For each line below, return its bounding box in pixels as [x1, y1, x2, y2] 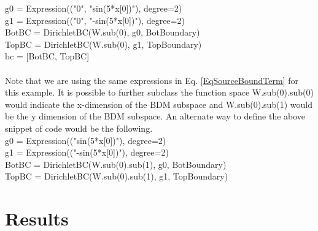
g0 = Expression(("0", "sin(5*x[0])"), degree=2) [5, 2, 182, 14]
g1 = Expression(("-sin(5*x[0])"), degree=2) [5, 146, 169, 159]
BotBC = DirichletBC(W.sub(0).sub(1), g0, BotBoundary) [5, 157, 227, 170]
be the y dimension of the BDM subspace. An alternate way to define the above [5, 110, 306, 123]
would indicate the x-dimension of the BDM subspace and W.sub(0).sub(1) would [5, 97, 312, 110]
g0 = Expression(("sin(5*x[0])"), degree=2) [5, 134, 166, 146]
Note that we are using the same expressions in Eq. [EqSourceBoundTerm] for [5, 74, 298, 86]
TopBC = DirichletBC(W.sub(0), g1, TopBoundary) [5, 37, 202, 50]
